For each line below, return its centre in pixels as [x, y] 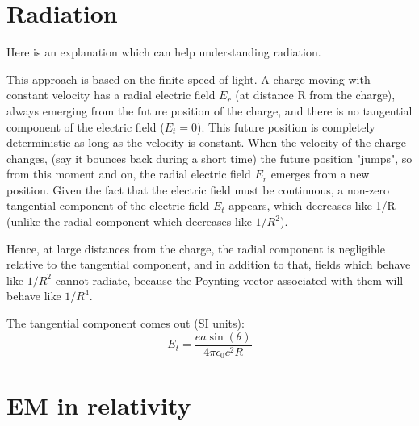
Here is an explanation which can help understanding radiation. [164, 52]
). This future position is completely [286, 126]
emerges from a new [320, 174]
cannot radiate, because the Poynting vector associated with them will [229, 280]
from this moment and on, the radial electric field [129, 174]
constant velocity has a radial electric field [111, 95]
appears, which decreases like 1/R [312, 205]
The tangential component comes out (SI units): [126, 323]
